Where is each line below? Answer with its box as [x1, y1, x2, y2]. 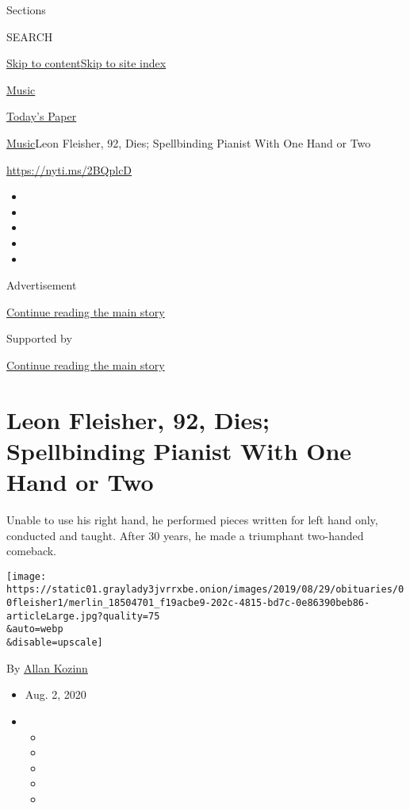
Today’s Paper [6, 108, 77, 125]
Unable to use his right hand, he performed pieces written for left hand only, [6, 512, 378, 527]
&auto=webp [6, 623, 63, 635]
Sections [6, 2, 46, 17]
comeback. [6, 543, 56, 559]
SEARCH [6, 28, 53, 44]
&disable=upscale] [6, 637, 103, 649]
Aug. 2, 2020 [25, 686, 86, 703]
